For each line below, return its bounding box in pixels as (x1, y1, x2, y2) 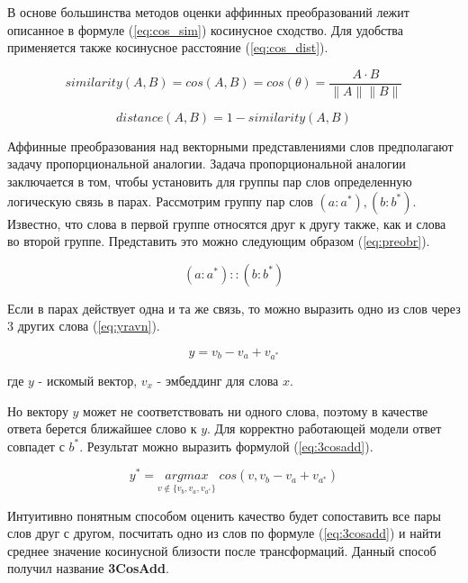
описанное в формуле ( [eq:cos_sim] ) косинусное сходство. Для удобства (7, 20, 403, 39)
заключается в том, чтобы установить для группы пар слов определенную (7, 172, 412, 191)
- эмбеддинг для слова (157, 371, 279, 390)
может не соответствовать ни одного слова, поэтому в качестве (83, 401, 428, 420)
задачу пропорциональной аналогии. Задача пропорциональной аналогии (7, 154, 406, 173)
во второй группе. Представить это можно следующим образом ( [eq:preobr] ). (7, 232, 430, 251)
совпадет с (7, 436, 65, 455)
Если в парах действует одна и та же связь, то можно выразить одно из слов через (7, 298, 461, 317)
